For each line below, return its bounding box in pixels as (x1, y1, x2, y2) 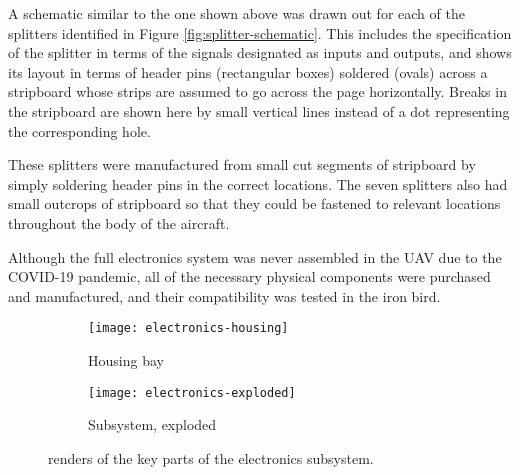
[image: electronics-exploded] (88, 385, 296, 400)
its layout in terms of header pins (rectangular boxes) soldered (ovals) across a (8, 61, 488, 82)
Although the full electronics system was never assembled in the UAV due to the (8, 246, 502, 267)
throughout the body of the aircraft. (8, 212, 230, 233)
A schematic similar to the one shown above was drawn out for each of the (8, 3, 465, 23)
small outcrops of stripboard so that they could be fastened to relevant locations (8, 193, 501, 214)
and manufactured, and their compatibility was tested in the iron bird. (8, 285, 441, 306)
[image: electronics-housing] (88, 321, 289, 336)
